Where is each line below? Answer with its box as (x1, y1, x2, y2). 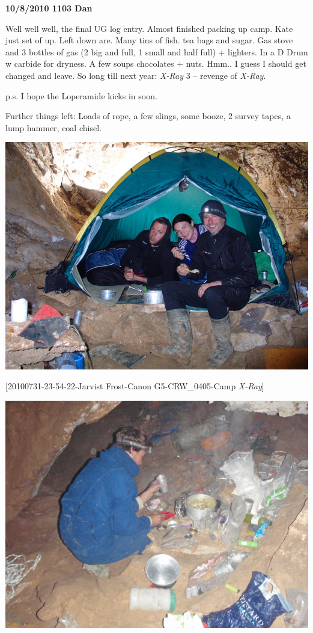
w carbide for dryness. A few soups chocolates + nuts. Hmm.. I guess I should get (5, 57, 306, 70)
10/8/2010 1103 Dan (5, 2, 93, 14)
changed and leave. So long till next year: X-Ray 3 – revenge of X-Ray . (5, 69, 266, 81)
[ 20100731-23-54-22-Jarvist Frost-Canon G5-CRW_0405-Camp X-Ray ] (5, 380, 264, 392)
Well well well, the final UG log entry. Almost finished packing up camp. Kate (5, 22, 293, 34)
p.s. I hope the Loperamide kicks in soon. (5, 89, 157, 102)
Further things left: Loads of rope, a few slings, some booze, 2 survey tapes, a (5, 110, 291, 122)
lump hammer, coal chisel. (5, 121, 102, 134)
